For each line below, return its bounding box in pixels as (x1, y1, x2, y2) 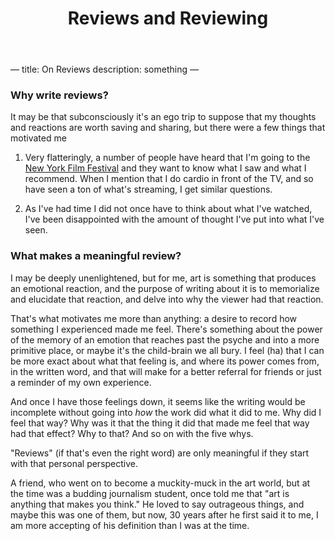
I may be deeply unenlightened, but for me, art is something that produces (10, 272, 317, 284)
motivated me (10, 132, 67, 144)
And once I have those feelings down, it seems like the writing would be (10, 395, 306, 407)
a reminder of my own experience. (10, 376, 152, 388)
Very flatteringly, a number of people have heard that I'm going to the (24, 152, 311, 164)
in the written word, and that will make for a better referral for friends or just (10, 365, 322, 377)
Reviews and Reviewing (67, 7, 269, 30)
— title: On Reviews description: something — (10, 63, 199, 76)
